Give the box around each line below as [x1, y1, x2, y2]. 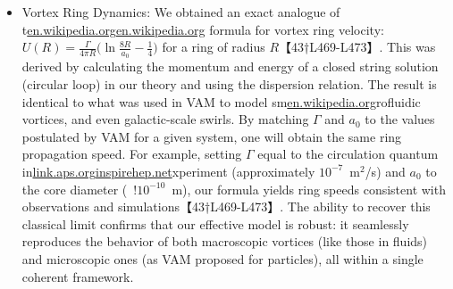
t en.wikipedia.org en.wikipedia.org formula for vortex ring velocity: [21, 20, 384, 38]
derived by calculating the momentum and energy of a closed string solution [21, 57, 439, 76]
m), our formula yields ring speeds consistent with [172, 179, 446, 198]
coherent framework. [21, 267, 134, 285]
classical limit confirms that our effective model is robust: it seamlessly [21, 214, 409, 233]
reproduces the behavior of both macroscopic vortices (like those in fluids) [21, 232, 428, 251]
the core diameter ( [21, 179, 128, 198]
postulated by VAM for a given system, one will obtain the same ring [21, 127, 402, 145]
